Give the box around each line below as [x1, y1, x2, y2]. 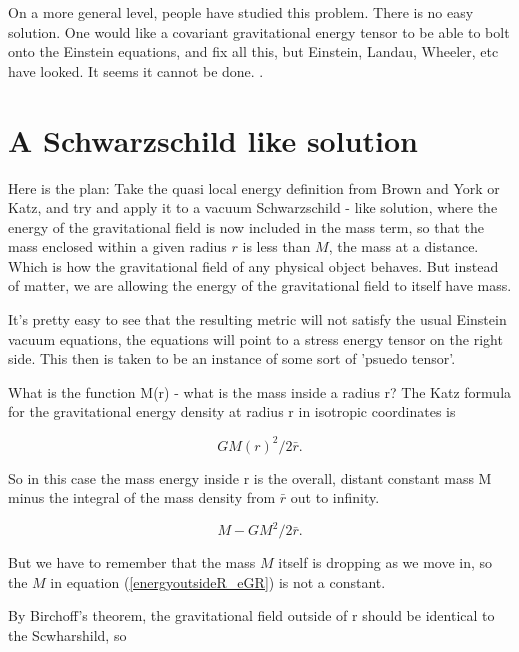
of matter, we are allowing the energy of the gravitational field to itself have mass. [8, 275, 512, 296]
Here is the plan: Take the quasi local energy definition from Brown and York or [8, 177, 500, 198]
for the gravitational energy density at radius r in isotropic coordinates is [8, 401, 456, 422]
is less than [242, 236, 311, 257]
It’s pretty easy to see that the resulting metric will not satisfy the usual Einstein [8, 309, 507, 330]
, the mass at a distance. [328, 236, 479, 257]
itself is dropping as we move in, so [278, 552, 493, 573]
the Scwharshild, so [8, 625, 127, 645]
